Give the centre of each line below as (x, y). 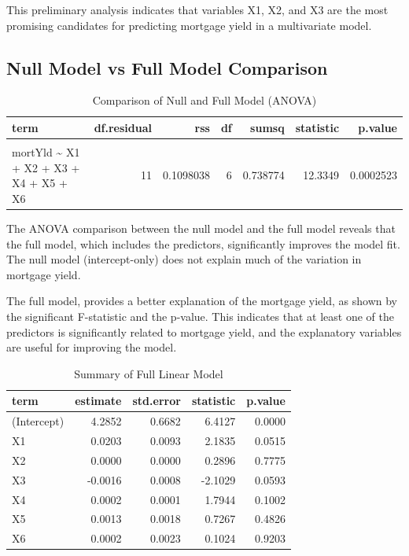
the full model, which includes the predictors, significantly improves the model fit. (203, 243)
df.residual (123, 127)
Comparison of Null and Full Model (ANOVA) (204, 100)
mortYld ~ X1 (46, 152)
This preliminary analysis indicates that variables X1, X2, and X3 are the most (197, 9)
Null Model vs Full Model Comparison (167, 67)
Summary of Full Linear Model (149, 373)
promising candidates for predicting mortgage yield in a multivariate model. (189, 25)
